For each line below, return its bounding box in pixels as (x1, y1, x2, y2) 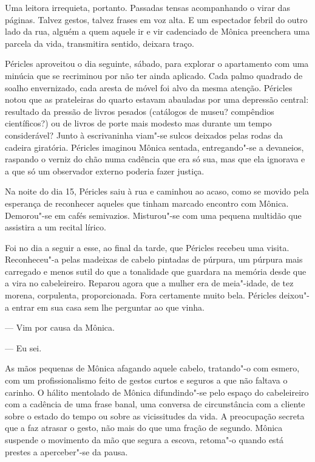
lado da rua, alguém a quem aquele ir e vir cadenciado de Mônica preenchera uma (5, 25, 310, 38)
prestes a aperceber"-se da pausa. (5, 445, 128, 458)
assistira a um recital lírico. (5, 221, 106, 233)
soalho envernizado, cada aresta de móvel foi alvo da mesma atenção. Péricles (5, 81, 293, 94)
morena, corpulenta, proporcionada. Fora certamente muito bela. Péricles (5, 289, 277, 302)
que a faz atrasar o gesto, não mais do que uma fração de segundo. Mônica (5, 421, 283, 434)
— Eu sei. (5, 341, 42, 354)
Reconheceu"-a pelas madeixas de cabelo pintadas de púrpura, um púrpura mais (5, 253, 303, 266)
